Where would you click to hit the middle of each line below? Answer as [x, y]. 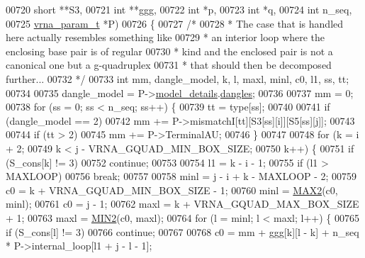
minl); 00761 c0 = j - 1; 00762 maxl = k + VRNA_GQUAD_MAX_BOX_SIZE [182, 204]
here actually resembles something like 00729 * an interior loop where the [165, 37]
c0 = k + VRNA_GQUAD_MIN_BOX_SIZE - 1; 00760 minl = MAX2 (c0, [172, 190]
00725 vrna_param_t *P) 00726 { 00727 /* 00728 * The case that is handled [175, 23]
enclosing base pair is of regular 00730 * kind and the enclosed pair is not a [169, 51]
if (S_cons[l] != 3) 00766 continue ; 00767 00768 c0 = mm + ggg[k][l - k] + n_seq [182, 231]
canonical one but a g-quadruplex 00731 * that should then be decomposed [169, 65]
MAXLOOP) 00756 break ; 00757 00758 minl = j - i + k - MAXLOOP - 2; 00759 [181, 176]
